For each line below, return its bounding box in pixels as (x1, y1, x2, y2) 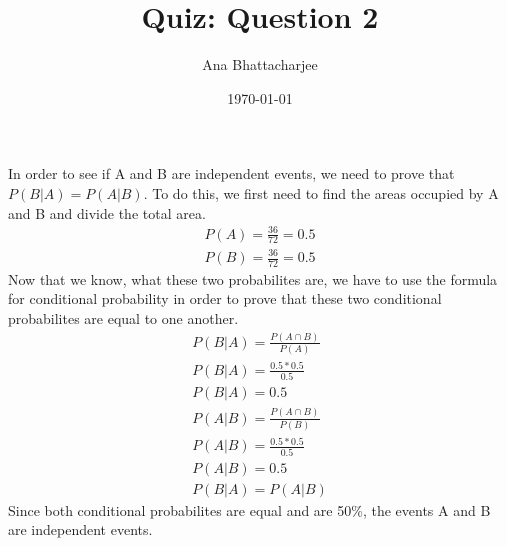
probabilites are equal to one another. (8, 308, 239, 329)
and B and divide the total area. (8, 202, 206, 223)
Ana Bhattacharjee (202, 54, 318, 75)
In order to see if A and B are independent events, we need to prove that (8, 163, 455, 184)
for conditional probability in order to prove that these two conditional (8, 288, 442, 309)
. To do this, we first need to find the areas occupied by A (143, 182, 499, 203)
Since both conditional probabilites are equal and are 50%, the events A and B (8, 499, 491, 520)
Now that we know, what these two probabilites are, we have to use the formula (8, 268, 498, 289)
